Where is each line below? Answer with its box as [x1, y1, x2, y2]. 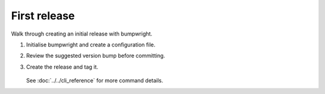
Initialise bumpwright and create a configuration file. [26, 41, 156, 48]
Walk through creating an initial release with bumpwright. [11, 30, 153, 37]
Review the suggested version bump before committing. [26, 52, 166, 60]
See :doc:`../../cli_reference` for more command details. [26, 77, 164, 84]
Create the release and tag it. [26, 63, 99, 70]
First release [11, 9, 75, 22]
